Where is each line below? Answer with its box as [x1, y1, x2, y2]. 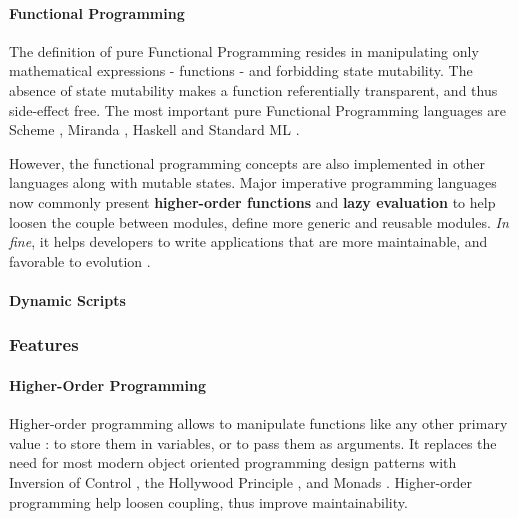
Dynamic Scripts [9, 289, 126, 310]
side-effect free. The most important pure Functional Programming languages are [9, 99, 507, 120]
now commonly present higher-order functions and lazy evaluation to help [9, 191, 496, 212]
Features [9, 332, 79, 357]
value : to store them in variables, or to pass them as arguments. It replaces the [9, 432, 497, 453]
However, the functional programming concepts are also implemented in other [9, 152, 485, 173]
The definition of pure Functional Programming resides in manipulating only [9, 40, 479, 61]
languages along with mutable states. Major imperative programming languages [9, 172, 497, 193]
